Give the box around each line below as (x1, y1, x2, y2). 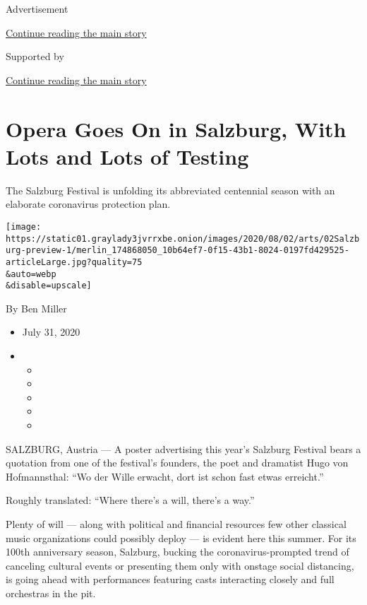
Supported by (6, 49, 64, 64)
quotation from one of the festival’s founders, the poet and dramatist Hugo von (6, 455, 349, 470)
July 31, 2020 (22, 324, 80, 339)
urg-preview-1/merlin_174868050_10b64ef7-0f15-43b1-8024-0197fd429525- (6, 245, 349, 256)
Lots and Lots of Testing (6, 141, 249, 170)
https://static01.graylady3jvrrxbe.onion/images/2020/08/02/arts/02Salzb (6, 233, 360, 244)
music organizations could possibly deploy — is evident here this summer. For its (6, 530, 356, 545)
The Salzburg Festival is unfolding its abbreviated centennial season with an (6, 182, 335, 197)
